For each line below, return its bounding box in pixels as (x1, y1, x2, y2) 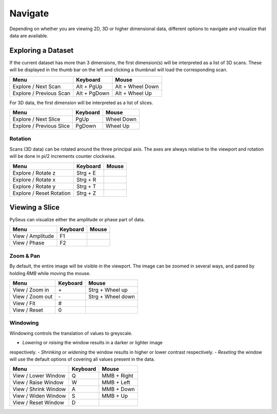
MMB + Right (102, 372, 133, 379)
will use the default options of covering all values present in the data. (9, 356, 155, 362)
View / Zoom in (12, 286, 49, 293)
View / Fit (12, 300, 36, 307)
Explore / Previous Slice (12, 122, 70, 130)
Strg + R (76, 176, 96, 183)
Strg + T (76, 182, 96, 190)
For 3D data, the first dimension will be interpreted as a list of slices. (9, 99, 153, 106)
